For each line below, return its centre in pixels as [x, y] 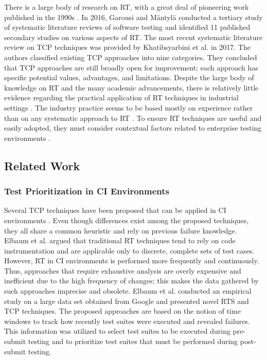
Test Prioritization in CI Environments [87, 191]
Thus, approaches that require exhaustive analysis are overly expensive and [123, 270]
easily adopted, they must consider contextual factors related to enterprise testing [133, 128]
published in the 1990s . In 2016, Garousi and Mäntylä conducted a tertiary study [133, 17]
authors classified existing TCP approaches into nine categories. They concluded [131, 57]
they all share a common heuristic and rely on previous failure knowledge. [121, 230]
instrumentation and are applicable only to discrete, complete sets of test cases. [129, 250]
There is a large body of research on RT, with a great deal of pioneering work [127, 7]
